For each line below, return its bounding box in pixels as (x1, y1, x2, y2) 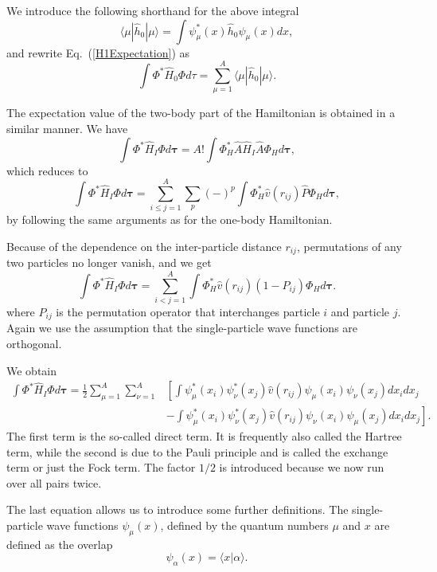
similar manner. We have (6, 119, 128, 136)
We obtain (6, 362, 57, 378)
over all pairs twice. (6, 474, 102, 491)
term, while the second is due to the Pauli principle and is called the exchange (6, 443, 388, 460)
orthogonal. (6, 335, 62, 352)
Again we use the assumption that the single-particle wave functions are (6, 319, 358, 336)
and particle (330, 303, 390, 319)
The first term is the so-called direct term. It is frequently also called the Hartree (6, 428, 402, 445)
